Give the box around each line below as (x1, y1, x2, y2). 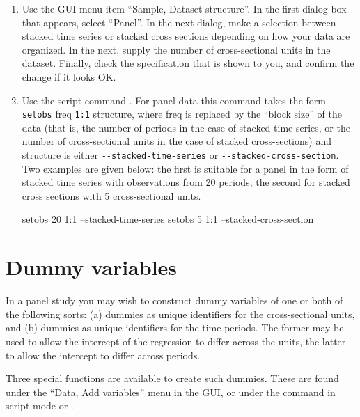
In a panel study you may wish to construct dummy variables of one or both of (6, 293, 343, 308)
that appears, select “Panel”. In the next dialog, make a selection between (22, 15, 336, 29)
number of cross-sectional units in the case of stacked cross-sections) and (22, 134, 331, 148)
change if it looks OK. (22, 69, 116, 84)
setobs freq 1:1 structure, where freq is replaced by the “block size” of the (22, 107, 343, 121)
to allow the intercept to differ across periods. (6, 347, 201, 362)
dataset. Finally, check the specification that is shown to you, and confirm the (22, 56, 354, 70)
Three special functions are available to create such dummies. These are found (6, 371, 339, 386)
